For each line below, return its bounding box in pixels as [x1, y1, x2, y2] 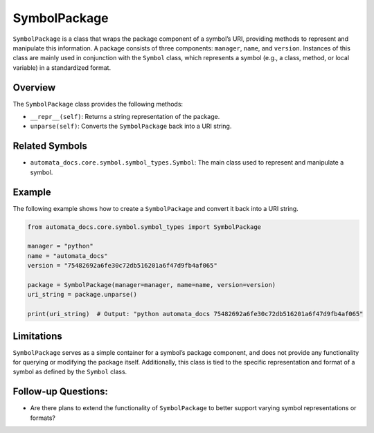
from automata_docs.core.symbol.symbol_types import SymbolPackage [27, 223, 262, 231]
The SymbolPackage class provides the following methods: [12, 100, 184, 108]
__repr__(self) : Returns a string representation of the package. [30, 113, 220, 121]
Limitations [12, 330, 62, 342]
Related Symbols [12, 140, 88, 152]
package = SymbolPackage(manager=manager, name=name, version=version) [27, 281, 276, 288]
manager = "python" [27, 242, 93, 250]
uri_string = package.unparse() [27, 291, 138, 299]
